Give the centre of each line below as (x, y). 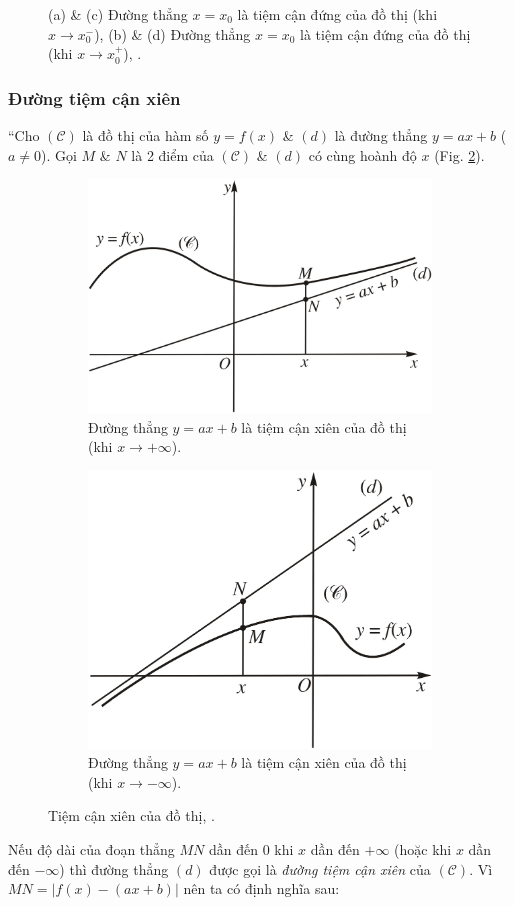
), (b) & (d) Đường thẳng (172, 33)
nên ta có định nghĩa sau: (261, 888)
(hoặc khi (423, 848)
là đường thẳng (381, 135)
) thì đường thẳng (114, 868)
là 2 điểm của (172, 154)
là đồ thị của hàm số (145, 135)
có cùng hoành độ (362, 154)
